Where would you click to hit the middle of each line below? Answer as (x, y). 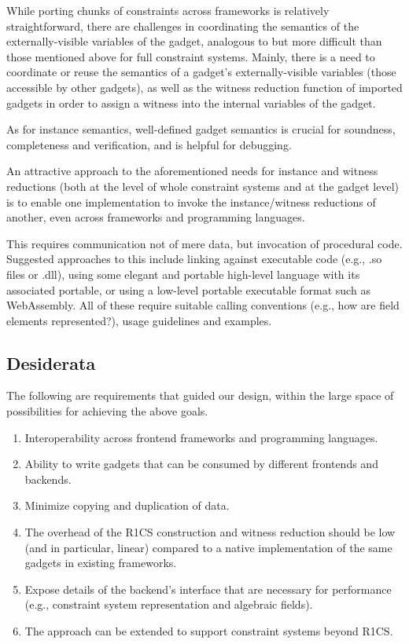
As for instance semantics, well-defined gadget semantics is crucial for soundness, (201, 129)
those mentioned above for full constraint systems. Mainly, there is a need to (191, 56)
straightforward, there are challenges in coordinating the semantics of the (183, 26)
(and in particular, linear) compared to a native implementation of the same (208, 547)
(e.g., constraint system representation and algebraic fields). (169, 604)
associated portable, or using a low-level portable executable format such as (188, 289)
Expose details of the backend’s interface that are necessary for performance (208, 589)
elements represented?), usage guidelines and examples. (139, 320)
